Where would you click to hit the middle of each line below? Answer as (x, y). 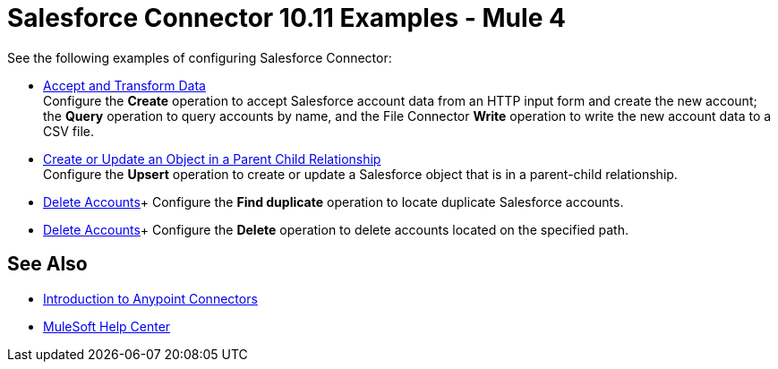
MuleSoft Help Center (107, 326)
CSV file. (68, 131)
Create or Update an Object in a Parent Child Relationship (212, 159)
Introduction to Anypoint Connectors (150, 298)
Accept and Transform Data (124, 85)
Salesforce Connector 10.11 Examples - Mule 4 (286, 18)
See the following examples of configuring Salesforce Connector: (200, 57)
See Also (47, 264)
